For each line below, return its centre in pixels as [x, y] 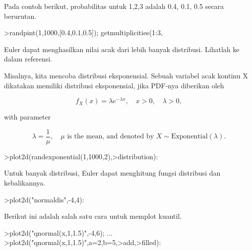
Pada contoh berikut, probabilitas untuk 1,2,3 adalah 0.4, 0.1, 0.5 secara [114, 6]
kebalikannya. [25, 183]
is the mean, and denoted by [111, 137]
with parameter [28, 117]
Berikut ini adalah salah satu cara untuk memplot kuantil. [93, 216]
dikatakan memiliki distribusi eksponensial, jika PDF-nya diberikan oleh [114, 85]
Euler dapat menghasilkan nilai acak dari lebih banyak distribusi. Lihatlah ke [122, 49]
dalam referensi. [28, 59]
